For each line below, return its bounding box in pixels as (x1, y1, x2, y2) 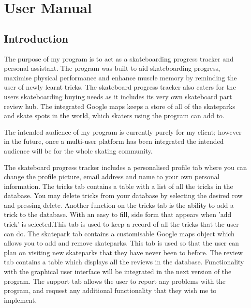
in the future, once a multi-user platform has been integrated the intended (4, 136, 224, 146)
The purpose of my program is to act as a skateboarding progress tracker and (4, 53, 234, 63)
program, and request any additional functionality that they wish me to (4, 285, 217, 295)
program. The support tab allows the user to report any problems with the (4, 276, 226, 286)
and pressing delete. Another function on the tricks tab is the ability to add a (4, 200, 234, 210)
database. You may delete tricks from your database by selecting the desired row (4, 190, 243, 200)
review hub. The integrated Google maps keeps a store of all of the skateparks (4, 101, 236, 111)
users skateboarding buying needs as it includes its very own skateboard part (4, 91, 232, 101)
